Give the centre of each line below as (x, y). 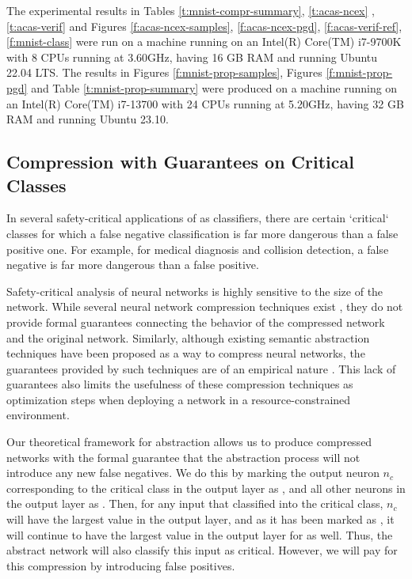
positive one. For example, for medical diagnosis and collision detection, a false (198, 249)
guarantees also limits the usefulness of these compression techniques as (180, 384)
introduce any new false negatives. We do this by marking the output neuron (193, 473)
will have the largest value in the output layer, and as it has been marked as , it (200, 519)
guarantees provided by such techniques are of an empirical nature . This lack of (201, 368)
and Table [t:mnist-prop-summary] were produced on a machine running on (214, 87)
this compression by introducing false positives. (121, 565)
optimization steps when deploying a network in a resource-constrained (179, 399)
